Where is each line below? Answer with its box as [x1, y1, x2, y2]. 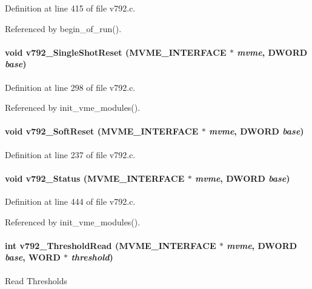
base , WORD [5, 251, 61, 264]
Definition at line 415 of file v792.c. [5, 2, 136, 14]
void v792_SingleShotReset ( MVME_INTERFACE [5, 45, 227, 58]
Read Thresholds [5, 274, 68, 287]
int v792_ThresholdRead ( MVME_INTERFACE [5, 239, 216, 251]
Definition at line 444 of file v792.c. [5, 194, 136, 207]
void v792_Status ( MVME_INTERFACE [5, 171, 185, 184]
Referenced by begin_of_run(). [5, 22, 122, 35]
